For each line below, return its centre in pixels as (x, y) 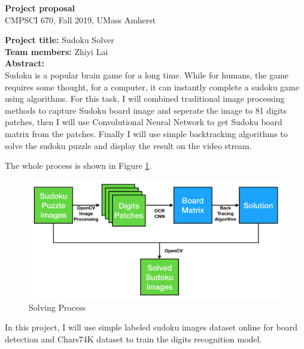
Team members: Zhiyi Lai (57, 51)
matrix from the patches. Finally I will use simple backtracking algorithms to (146, 133)
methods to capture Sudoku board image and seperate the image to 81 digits (146, 110)
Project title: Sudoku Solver (60, 40)
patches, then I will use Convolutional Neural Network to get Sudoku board (144, 122)
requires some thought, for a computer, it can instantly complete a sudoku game (152, 87)
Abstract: (25, 63)
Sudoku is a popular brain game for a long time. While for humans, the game (147, 75)
